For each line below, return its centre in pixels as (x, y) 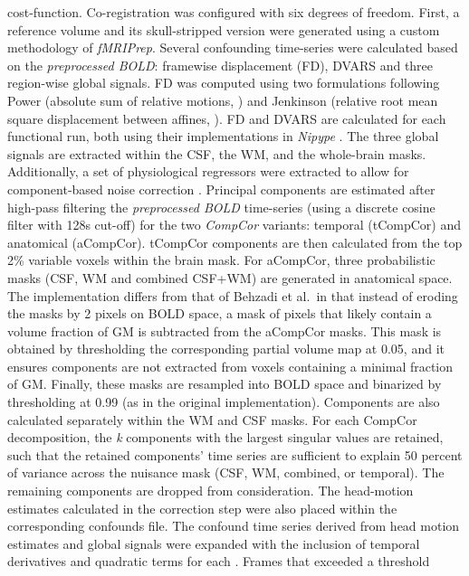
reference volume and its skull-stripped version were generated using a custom (224, 29)
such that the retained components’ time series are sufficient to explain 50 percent (235, 454)
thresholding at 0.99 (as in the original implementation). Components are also (224, 402)
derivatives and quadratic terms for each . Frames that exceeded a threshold (219, 561)
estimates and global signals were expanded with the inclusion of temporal (214, 543)
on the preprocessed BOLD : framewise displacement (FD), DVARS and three (220, 65)
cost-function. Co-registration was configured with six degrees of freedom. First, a (234, 12)
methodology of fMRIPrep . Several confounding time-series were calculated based (233, 47)
